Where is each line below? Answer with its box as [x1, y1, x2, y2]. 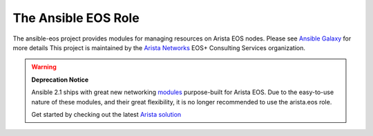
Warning [31, 63, 57, 71]
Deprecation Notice [31, 76, 89, 84]
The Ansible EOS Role [12, 10, 140, 25]
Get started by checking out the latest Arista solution [31, 110, 182, 118]
